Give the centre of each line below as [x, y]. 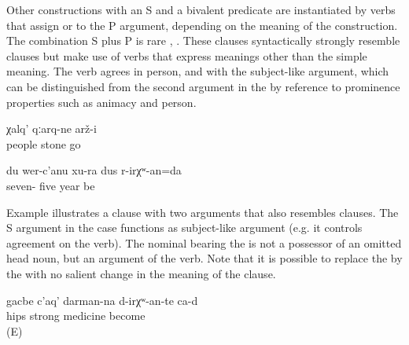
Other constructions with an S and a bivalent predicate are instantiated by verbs [201, 9]
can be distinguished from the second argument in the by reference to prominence [203, 86]
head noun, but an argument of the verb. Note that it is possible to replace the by [204, 258]
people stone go [44, 143]
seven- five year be [51, 185]
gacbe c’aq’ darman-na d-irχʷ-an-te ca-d [102, 300]
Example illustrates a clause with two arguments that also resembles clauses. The [203, 212]
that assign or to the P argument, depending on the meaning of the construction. [202, 25]
